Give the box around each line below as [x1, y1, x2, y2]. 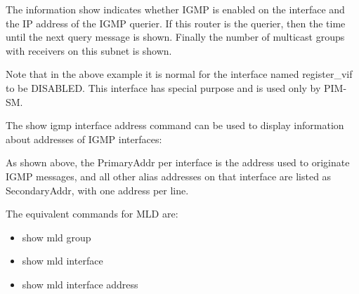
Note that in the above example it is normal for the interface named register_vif [6, 67, 353, 81]
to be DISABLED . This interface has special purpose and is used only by [6, 80, 321, 95]
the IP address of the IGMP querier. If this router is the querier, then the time [6, 15, 346, 30]
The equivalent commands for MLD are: [6, 206, 178, 221]
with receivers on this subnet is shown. [6, 43, 172, 58]
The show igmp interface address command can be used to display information [6, 118, 344, 133]
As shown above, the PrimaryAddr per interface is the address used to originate [6, 155, 350, 170]
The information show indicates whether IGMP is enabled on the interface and [6, 2, 345, 16]
